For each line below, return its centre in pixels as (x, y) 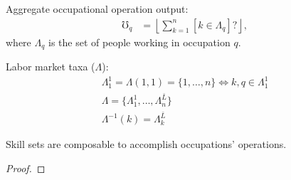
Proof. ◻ (26, 168)
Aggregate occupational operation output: (97, 9)
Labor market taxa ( (51, 67)
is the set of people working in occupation (139, 42)
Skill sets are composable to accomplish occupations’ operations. (146, 144)
